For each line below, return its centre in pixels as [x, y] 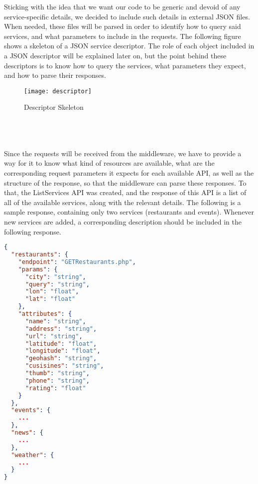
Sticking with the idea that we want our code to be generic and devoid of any [122, 6]
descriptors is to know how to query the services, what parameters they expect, [125, 65]
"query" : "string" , [57, 284]
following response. [33, 231]
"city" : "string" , [56, 277]
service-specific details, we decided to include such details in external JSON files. [127, 16]
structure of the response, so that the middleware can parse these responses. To [125, 182]
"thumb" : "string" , [57, 373]
